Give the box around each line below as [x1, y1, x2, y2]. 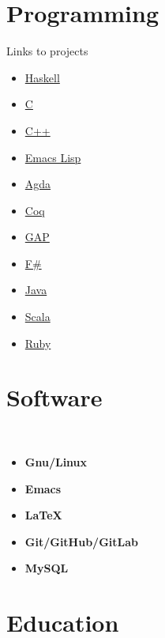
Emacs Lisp [24, 149, 81, 165]
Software [6, 381, 103, 413]
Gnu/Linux [24, 453, 88, 470]
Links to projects [6, 43, 88, 59]
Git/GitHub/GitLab [24, 533, 138, 549]
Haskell [24, 69, 60, 85]
